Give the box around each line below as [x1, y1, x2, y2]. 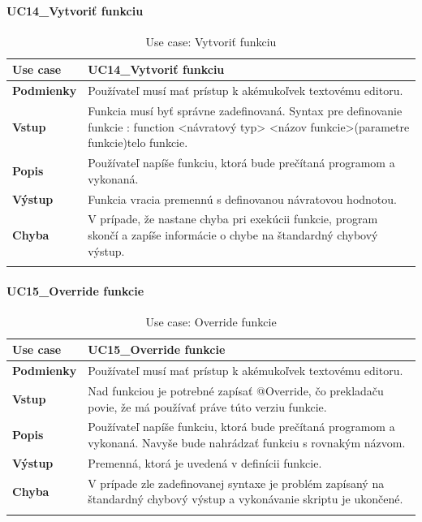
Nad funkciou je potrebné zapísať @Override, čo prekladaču [88, 382, 384, 399]
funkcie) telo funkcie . [88, 134, 188, 151]
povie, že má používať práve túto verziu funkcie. [88, 398, 327, 415]
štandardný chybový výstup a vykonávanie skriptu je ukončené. [88, 490, 403, 507]
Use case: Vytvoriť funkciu [145, 32, 277, 50]
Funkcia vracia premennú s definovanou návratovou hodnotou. [88, 190, 397, 207]
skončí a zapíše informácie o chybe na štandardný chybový [88, 226, 378, 243]
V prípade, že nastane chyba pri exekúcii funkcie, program [88, 210, 378, 227]
